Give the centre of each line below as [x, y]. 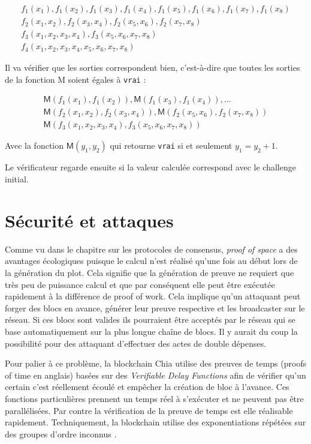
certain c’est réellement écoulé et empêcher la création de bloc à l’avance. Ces [147, 387]
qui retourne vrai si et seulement [171, 145]
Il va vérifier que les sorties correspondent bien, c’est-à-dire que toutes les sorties [153, 67]
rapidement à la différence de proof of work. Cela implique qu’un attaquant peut [153, 296]
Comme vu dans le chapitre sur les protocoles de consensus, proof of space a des [151, 249]
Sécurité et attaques [89, 220]
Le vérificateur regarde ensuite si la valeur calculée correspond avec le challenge [150, 167]
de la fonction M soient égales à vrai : [76, 79]
